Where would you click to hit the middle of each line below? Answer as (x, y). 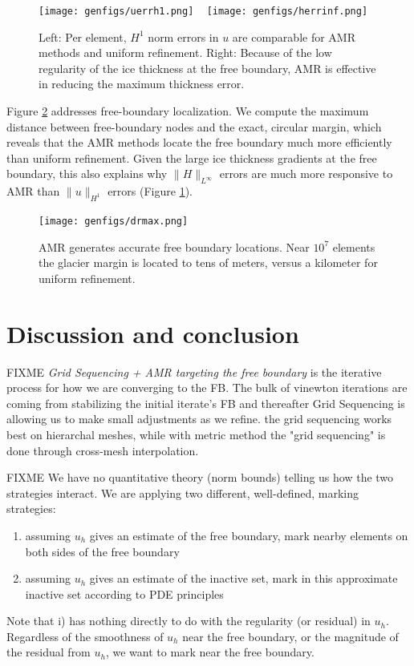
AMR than (33, 191)
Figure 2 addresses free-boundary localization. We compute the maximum (188, 111)
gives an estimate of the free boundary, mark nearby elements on (249, 535)
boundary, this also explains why (87, 174)
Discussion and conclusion (153, 333)
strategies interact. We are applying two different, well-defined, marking (183, 492)
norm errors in (183, 36)
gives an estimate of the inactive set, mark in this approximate (244, 578)
